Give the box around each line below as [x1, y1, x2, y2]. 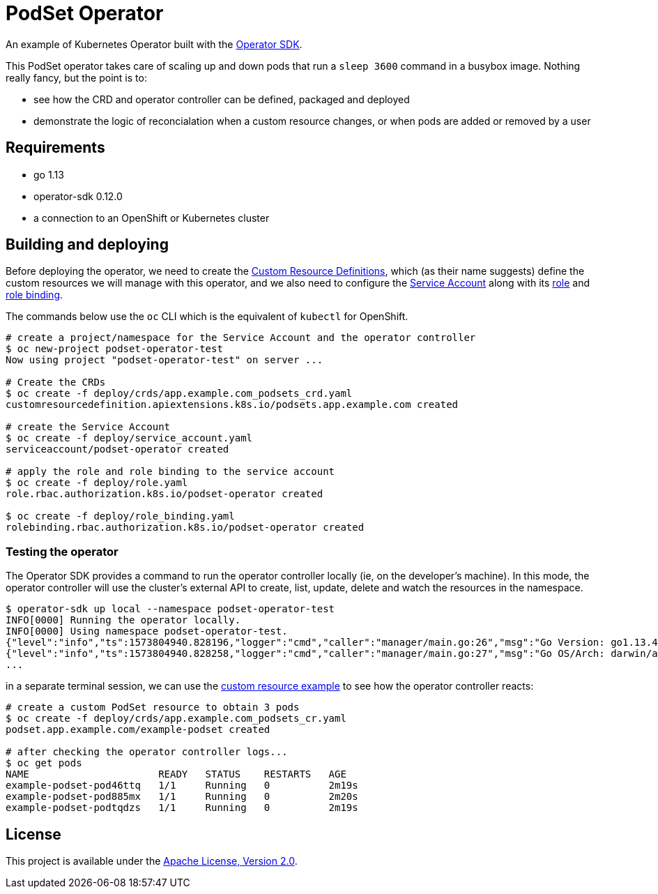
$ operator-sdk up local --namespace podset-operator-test [6, 603, 335, 615]
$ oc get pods [6, 757, 82, 769]
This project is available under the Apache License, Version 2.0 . [6, 855, 298, 868]
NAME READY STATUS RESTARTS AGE [6, 768, 346, 780]
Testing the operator [6, 544, 118, 559]
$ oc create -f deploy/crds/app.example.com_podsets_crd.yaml [6, 388, 353, 400]
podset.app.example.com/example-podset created [6, 724, 270, 736]
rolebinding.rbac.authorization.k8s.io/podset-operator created [6, 522, 365, 533]
